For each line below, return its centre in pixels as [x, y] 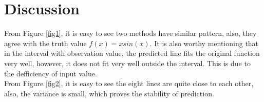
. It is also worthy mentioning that [204, 43]
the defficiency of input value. [51, 73]
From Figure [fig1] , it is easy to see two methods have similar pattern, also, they [130, 33]
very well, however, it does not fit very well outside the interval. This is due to [127, 63]
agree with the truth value [45, 43]
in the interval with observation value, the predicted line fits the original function [132, 53]
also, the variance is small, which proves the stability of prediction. [109, 93]
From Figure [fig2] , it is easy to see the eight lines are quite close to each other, [129, 83]
